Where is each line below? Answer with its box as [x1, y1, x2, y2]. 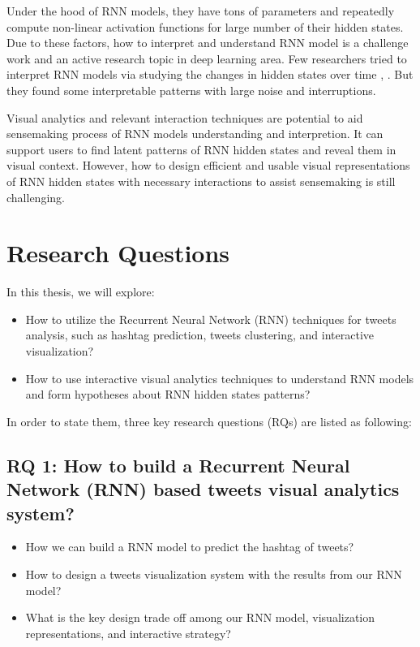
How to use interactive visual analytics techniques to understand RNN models [25, 369, 414, 386]
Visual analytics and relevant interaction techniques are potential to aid [6, 109, 363, 126]
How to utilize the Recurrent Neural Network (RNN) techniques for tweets [25, 310, 396, 327]
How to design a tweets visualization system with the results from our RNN [25, 565, 402, 582]
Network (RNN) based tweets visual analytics [6, 477, 400, 502]
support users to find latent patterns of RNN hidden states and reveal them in [6, 140, 396, 157]
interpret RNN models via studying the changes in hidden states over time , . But [6, 66, 414, 83]
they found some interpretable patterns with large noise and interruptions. [6, 81, 376, 98]
